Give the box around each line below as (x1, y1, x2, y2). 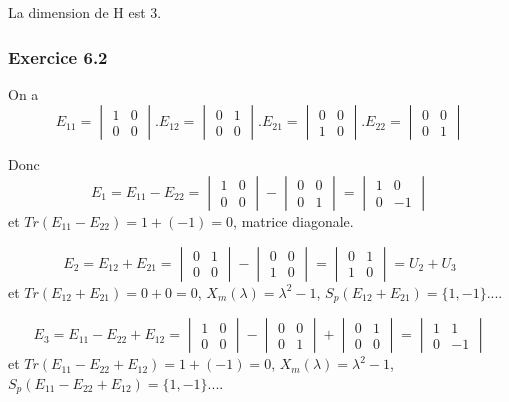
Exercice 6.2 (8, 44, 108, 69)
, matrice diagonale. (233, 211, 354, 231)
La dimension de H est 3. (8, 2, 162, 22)
